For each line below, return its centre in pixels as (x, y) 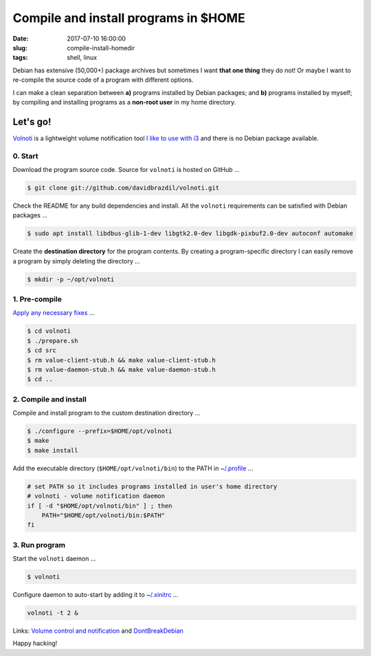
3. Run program (39, 545)
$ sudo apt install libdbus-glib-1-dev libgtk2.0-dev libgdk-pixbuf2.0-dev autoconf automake (190, 233)
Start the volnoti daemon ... (54, 559)
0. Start (25, 156)
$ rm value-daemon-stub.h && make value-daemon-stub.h (121, 369)
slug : (20, 47)
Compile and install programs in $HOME (129, 18)
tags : (20, 58)
